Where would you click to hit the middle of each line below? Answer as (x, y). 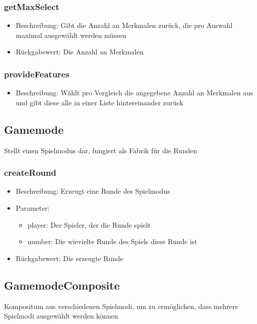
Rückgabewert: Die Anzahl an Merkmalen (80, 52)
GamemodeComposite (62, 285)
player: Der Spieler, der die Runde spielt (89, 224)
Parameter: (33, 208)
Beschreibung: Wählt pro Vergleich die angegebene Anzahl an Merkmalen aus (134, 93)
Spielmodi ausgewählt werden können (61, 316)
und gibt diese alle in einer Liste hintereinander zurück (100, 102)
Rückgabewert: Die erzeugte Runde (69, 258)
